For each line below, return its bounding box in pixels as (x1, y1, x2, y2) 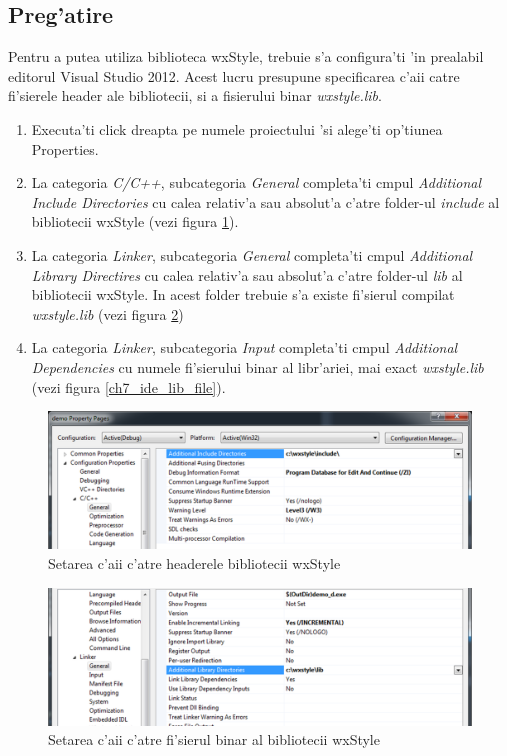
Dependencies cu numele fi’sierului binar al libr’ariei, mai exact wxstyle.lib (31, 356, 484, 377)
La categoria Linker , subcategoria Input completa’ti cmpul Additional (31, 337, 458, 358)
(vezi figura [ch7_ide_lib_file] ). (31, 376, 226, 397)
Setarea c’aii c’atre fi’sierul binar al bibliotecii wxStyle (48, 729, 380, 750)
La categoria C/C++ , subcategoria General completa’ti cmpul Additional (31, 172, 482, 193)
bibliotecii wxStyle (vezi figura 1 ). (31, 211, 239, 232)
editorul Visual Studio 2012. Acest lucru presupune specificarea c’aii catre (8, 65, 460, 86)
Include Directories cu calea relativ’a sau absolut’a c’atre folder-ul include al (31, 191, 500, 212)
